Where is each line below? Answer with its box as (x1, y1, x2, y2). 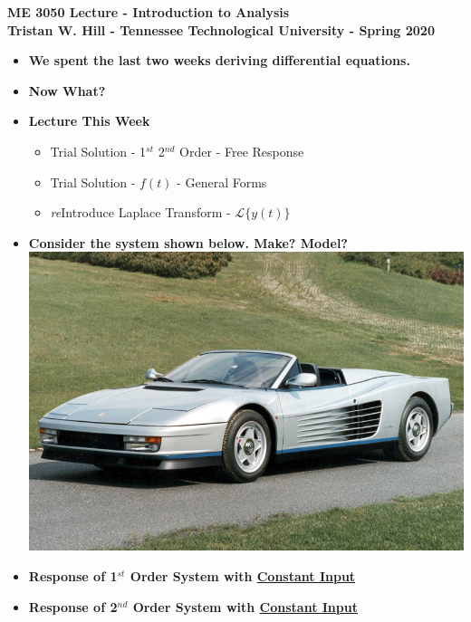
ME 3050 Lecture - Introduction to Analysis (7, 3, 290, 21)
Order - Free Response (179, 141, 304, 160)
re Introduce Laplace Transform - (50, 203, 231, 222)
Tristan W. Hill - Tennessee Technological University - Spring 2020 (7, 20, 435, 39)
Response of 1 (28, 567, 118, 586)
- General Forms (177, 172, 267, 191)
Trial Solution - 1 (50, 141, 147, 160)
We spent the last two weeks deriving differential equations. (28, 51, 410, 70)
